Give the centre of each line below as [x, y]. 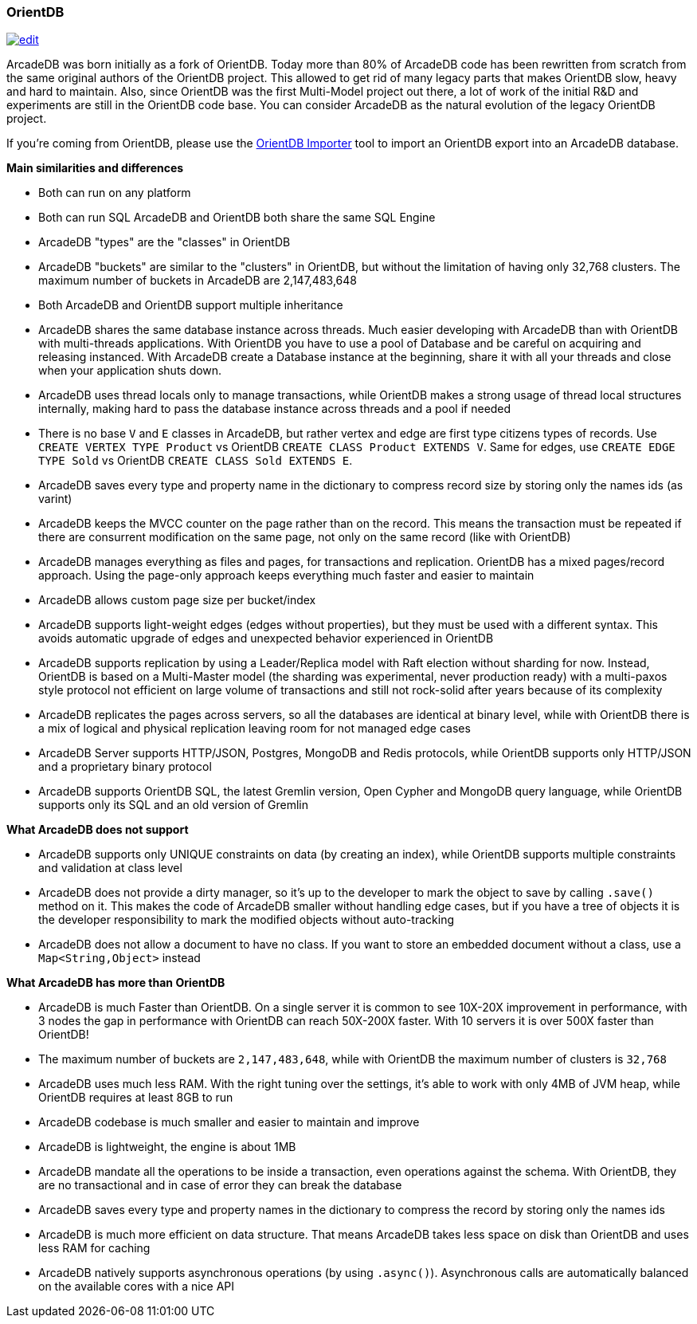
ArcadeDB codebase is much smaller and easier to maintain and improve [229, 1122]
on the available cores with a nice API [137, 1287]
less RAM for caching [94, 1248]
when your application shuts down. [130, 371]
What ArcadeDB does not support [98, 830]
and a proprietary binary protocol [125, 767]
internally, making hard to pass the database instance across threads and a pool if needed [275, 409]
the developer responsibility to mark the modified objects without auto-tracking [246, 920]
